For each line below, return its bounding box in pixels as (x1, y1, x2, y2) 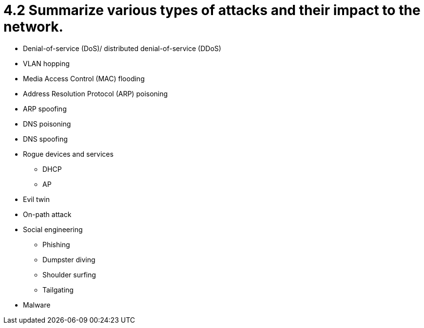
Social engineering (23, 225, 83, 234)
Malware (23, 300, 51, 309)
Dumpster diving (42, 255, 96, 264)
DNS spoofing (23, 134, 68, 143)
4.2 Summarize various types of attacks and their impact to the (3, 2, 421, 18)
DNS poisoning (23, 119, 71, 128)
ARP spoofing (23, 104, 67, 113)
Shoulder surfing (42, 270, 96, 279)
